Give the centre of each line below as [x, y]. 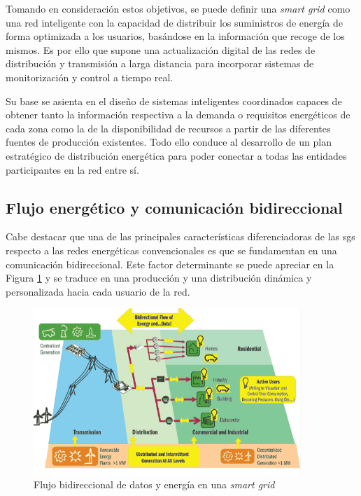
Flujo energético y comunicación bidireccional [174, 207]
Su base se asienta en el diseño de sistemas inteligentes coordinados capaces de [174, 101]
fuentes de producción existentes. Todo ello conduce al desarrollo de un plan [169, 142]
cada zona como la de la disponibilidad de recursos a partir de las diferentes [168, 128]
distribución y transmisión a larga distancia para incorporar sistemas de [160, 63]
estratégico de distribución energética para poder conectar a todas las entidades [176, 155]
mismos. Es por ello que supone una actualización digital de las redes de [161, 49]
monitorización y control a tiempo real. [90, 77]
